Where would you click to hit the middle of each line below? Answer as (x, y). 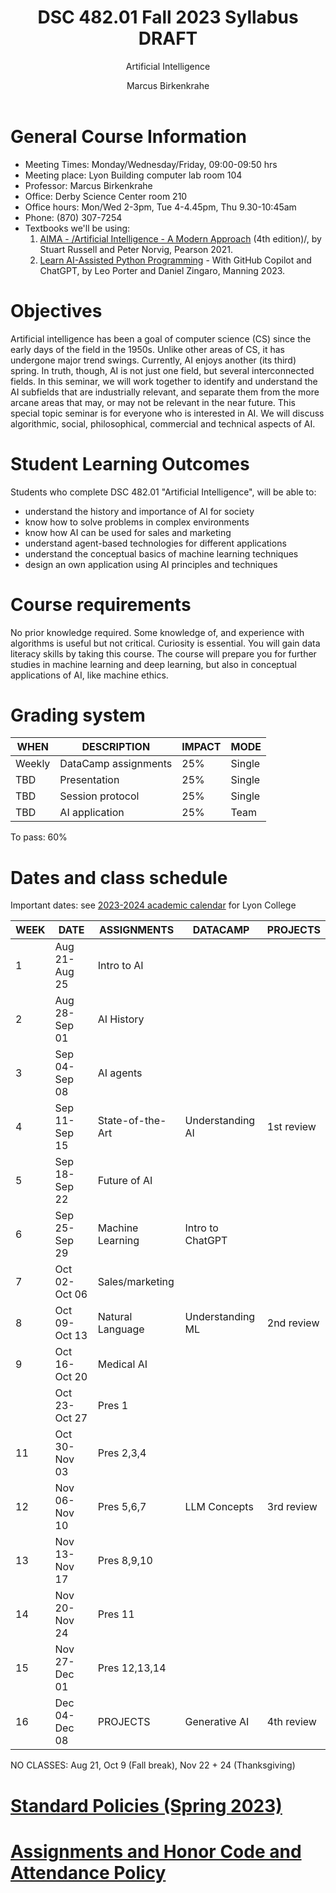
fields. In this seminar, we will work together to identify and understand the (164, 381)
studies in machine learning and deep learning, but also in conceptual (153, 664)
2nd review (293, 1323)
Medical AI (122, 1364)
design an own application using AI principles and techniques (151, 564)
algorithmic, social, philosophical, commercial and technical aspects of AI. (163, 423)
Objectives (56, 310)
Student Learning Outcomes (130, 463)
